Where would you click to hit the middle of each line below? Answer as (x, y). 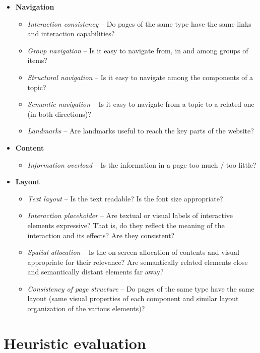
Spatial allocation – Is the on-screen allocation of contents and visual (133, 252)
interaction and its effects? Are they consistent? (101, 235)
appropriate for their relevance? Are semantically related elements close (138, 262)
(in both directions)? (59, 114)
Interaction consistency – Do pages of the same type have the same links (139, 23)
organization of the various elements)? (86, 308)
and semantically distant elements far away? (95, 272)
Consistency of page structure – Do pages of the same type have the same (141, 288)
